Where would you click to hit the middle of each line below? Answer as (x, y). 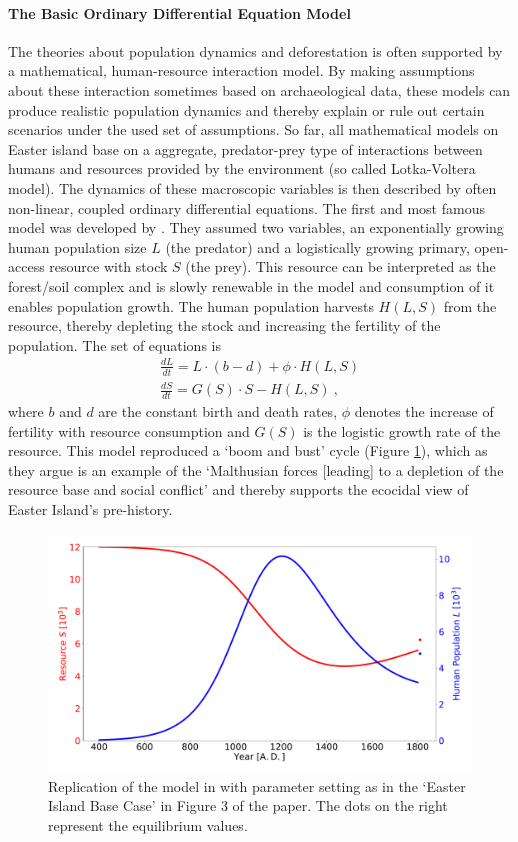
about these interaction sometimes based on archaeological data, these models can (259, 89)
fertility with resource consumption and (129, 430)
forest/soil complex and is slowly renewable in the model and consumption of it (251, 285)
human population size (77, 246)
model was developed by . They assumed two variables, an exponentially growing (256, 227)
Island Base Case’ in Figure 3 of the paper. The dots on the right (248, 805)
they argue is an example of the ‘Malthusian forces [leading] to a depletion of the (256, 469)
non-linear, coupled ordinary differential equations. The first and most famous (246, 207)
